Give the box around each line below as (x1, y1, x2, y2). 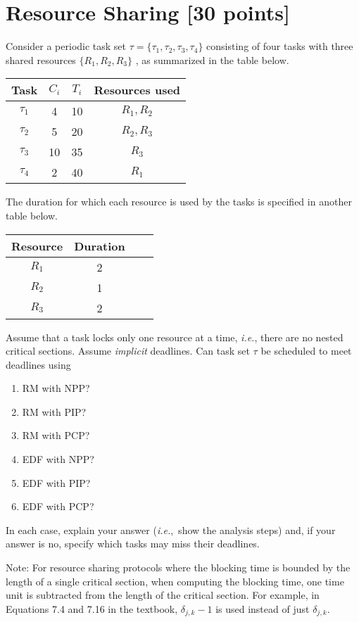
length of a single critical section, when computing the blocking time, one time (6, 573, 344, 588)
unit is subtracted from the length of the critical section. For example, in (6, 588, 320, 602)
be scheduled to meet (260, 343, 352, 358)
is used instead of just (215, 601, 310, 616)
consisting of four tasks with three (206, 39, 353, 53)
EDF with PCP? (22, 499, 94, 514)
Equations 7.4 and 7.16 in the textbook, (6, 601, 178, 616)
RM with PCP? (22, 428, 90, 443)
